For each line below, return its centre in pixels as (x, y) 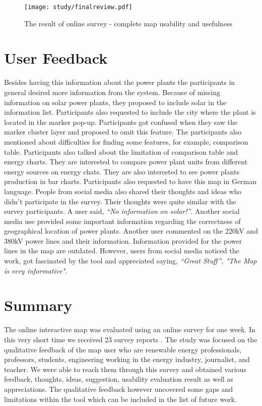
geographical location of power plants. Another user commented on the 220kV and (131, 231)
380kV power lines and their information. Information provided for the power (123, 240)
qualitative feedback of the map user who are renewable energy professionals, (123, 349)
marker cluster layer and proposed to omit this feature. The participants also (123, 132)
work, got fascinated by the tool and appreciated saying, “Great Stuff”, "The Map (130, 261)
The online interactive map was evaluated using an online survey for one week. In (130, 329)
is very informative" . (36, 270)
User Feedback (56, 58)
